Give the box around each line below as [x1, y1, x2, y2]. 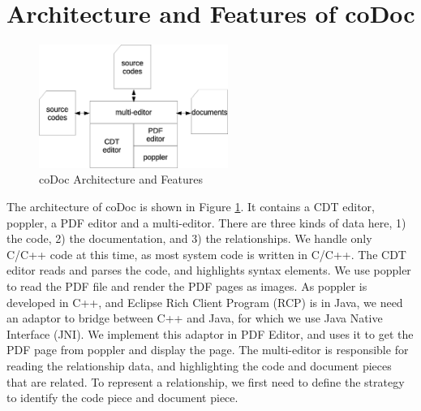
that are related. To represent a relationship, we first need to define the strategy [6, 373, 405, 390]
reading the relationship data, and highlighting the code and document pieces [6, 357, 392, 374]
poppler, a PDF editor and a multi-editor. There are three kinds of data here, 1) [6, 214, 406, 231]
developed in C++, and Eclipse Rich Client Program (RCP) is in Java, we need [6, 293, 403, 310]
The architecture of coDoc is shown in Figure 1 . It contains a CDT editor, [6, 197, 375, 214]
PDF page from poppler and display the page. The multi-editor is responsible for [6, 341, 409, 358]
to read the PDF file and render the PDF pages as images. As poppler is [6, 277, 367, 294]
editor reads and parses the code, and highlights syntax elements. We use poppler [6, 262, 411, 279]
